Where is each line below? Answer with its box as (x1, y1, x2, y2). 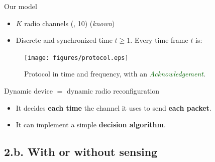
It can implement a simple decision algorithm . (16, 119, 166, 130)
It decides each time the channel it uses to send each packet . (16, 102, 211, 113)
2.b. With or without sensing (4, 144, 158, 159)
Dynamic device (4, 86, 53, 96)
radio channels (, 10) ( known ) (24, 18, 115, 28)
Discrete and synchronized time (16, 35, 113, 45)
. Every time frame (130, 35, 188, 45)
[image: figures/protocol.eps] (24, 54, 129, 61)
